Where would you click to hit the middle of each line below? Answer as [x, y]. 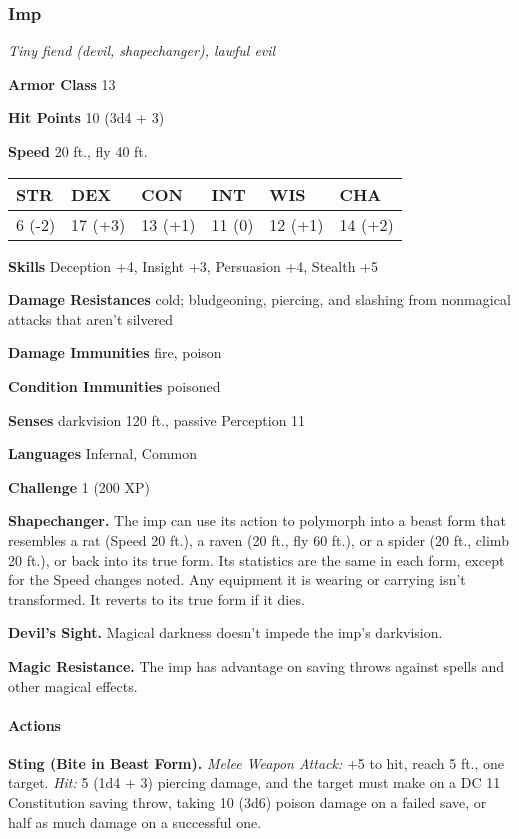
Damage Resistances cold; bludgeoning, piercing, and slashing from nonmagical [259, 299]
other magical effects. [73, 685]
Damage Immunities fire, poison [115, 352]
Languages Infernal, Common [103, 453]
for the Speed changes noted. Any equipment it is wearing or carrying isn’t [237, 579]
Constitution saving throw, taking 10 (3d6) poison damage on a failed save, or [247, 802]
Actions [34, 724]
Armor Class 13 [62, 83]
